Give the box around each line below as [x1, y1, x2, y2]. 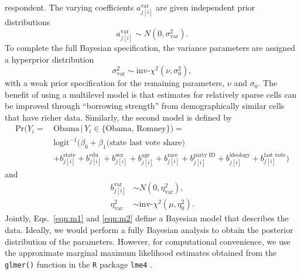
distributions [5, 16, 50, 28]
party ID [193, 152, 216, 158]
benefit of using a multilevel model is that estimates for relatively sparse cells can [5, 88, 297, 100]
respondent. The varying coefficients [5, 1, 134, 13]
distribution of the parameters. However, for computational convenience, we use [5, 235, 290, 247]
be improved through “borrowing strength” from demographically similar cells [5, 100, 285, 112]
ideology [229, 152, 250, 158]
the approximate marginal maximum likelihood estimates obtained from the [5, 246, 277, 259]
